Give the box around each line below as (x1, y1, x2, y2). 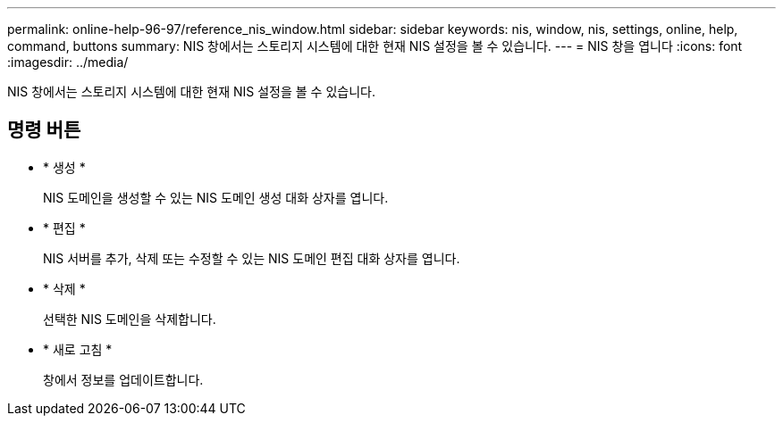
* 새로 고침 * (43, 341, 113, 357)
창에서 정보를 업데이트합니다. (43, 371, 204, 387)
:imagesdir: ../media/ (7, 54, 129, 70)
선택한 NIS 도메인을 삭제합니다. (43, 311, 216, 327)
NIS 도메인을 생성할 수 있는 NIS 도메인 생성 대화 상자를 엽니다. (43, 189, 389, 205)
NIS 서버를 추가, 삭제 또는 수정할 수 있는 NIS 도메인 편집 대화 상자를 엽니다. (43, 250, 460, 266)
